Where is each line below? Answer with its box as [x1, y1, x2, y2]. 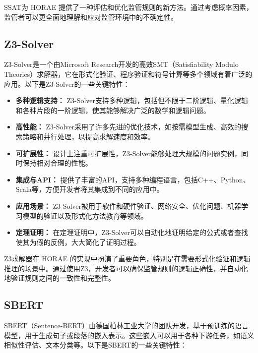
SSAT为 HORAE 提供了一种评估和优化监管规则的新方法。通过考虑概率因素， [4, 2, 254, 12]
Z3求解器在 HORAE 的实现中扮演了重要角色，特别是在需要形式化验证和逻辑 [4, 253, 251, 264]
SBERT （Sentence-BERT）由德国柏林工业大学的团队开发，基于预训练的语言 [4, 320, 249, 331]
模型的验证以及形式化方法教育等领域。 [22, 210, 148, 221]
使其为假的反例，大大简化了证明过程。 [15, 236, 141, 247]
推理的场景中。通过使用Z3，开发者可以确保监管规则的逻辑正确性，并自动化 [4, 263, 248, 273]
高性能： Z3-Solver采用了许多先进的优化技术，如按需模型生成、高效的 [15, 121, 242, 132]
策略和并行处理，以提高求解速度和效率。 [22, 131, 155, 141]
